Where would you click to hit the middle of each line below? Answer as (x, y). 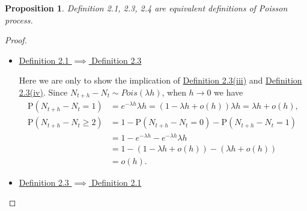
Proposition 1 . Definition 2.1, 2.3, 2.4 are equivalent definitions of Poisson (146, 8)
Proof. (16, 40)
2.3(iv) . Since (43, 92)
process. (19, 20)
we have (229, 92)
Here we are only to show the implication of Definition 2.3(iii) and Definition (160, 80)
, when (174, 92)
